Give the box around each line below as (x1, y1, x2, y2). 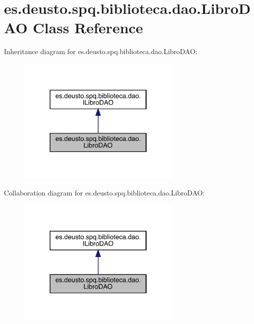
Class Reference (33, 17, 143, 38)
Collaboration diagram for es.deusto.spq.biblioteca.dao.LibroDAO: (4, 187, 205, 197)
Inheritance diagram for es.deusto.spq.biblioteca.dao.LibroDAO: (4, 46, 198, 57)
